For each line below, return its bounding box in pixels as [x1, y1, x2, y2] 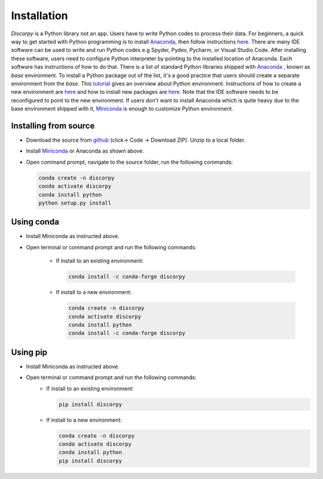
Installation [11, 9, 68, 22]
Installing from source [11, 120, 95, 131]
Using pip [11, 347, 48, 357]
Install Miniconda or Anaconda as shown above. [26, 147, 144, 155]
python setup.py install [38, 199, 112, 206]
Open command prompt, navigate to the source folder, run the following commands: [26, 158, 233, 166]
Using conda [11, 217, 59, 227]
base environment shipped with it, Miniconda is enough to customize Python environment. [11, 105, 233, 112]
